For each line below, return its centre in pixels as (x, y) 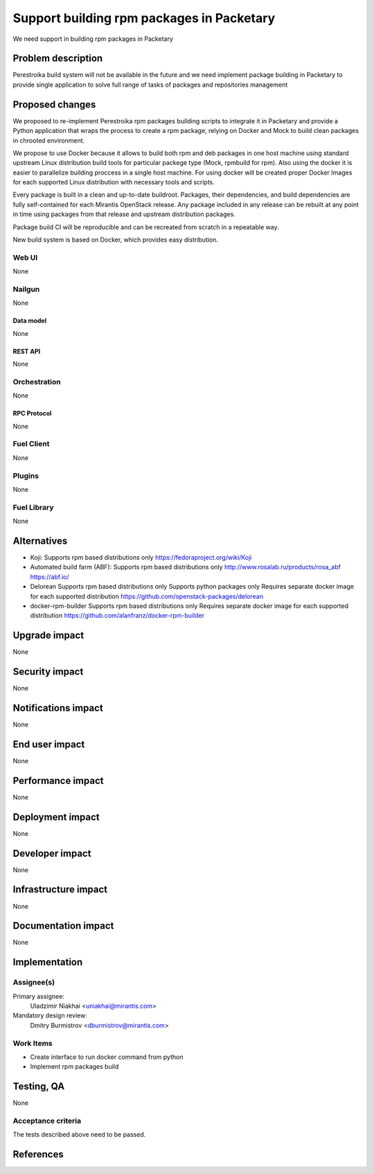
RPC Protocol (32, 413)
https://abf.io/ (50, 577)
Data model (30, 321)
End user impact (49, 744)
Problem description (58, 59)
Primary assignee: (39, 996)
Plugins (26, 476)
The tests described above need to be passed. (79, 1135)
